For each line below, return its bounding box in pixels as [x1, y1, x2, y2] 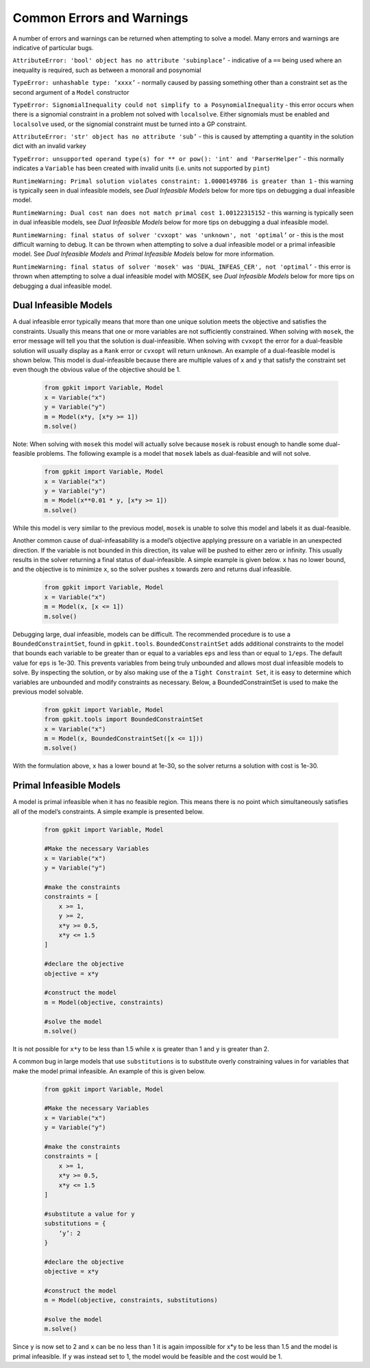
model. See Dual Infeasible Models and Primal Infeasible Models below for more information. [12, 250, 275, 258]
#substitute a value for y [44, 1210, 135, 1218]
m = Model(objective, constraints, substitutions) [44, 1296, 219, 1304]
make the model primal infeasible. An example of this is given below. [12, 1066, 206, 1075]
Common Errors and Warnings [12, 10, 188, 25]
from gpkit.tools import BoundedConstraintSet [44, 716, 203, 723]
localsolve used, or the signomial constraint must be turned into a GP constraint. [12, 120, 247, 128]
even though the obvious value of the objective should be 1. [12, 365, 181, 374]
